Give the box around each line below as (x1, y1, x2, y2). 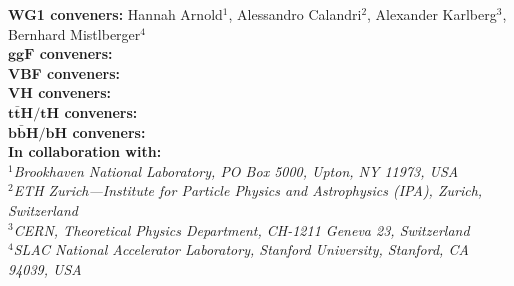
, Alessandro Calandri (228, 4, 362, 24)
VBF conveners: (8, 62, 121, 83)
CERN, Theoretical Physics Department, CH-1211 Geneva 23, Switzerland (13, 219, 470, 240)
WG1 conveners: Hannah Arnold (8, 4, 223, 24)
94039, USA (8, 258, 82, 279)
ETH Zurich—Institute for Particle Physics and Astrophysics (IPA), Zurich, (13, 180, 483, 201)
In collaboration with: (8, 141, 162, 162)
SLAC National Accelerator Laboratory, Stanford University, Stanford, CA (13, 239, 469, 260)
